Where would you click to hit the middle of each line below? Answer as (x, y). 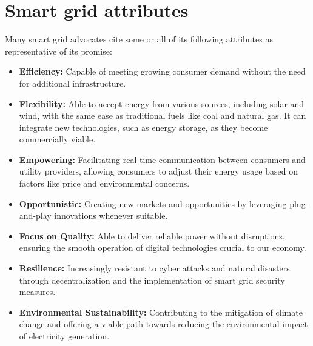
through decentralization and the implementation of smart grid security (152, 280)
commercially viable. (57, 139)
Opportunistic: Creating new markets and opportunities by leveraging (153, 203)
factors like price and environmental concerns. (104, 183)
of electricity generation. (64, 336)
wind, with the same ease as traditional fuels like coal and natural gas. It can (163, 115)
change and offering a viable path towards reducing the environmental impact (163, 324)
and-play (35, 215)
